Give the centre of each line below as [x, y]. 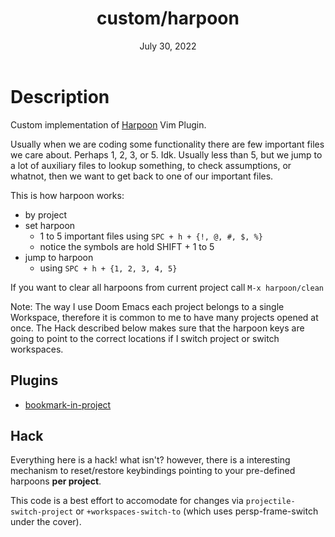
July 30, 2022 [168, 46]
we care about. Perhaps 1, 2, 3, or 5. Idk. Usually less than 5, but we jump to [166, 154]
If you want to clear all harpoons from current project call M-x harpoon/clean [167, 287]
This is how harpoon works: [67, 195]
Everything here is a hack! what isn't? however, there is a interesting [150, 460]
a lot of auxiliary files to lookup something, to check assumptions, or [151, 165]
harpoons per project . [56, 481]
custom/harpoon [168, 18]
